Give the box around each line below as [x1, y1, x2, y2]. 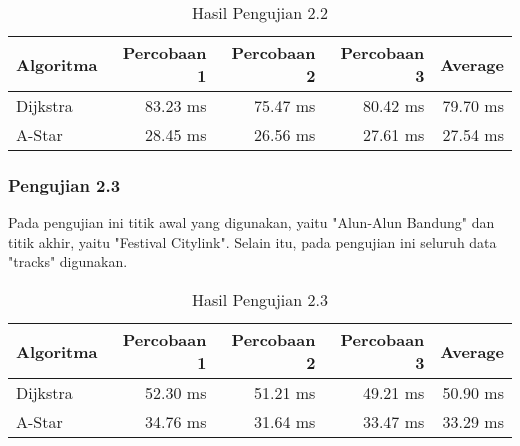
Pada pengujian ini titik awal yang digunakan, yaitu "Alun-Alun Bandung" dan [8, 212, 495, 233]
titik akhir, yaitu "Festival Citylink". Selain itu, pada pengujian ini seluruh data [8, 231, 497, 252]
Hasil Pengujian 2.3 [192, 288, 328, 311]
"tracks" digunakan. [8, 251, 128, 272]
